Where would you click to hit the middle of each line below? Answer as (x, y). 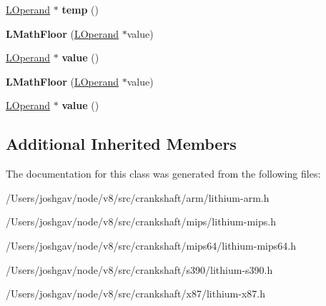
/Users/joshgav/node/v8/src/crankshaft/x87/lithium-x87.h (135, 294)
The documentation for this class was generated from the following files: (163, 174)
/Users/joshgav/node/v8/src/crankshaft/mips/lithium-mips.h (141, 221)
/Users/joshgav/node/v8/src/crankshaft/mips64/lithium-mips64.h (151, 245)
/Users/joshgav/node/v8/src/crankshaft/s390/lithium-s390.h (139, 269)
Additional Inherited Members (121, 144)
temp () (80, 9)
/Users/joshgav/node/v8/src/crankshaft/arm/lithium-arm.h (138, 197)
